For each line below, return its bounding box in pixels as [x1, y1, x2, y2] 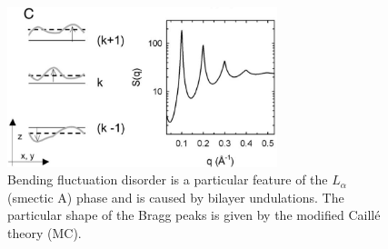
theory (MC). [7, 224, 82, 243]
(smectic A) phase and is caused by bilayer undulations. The [7, 187, 344, 206]
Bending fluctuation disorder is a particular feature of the [7, 170, 328, 189]
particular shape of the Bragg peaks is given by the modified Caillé [7, 205, 381, 224]
